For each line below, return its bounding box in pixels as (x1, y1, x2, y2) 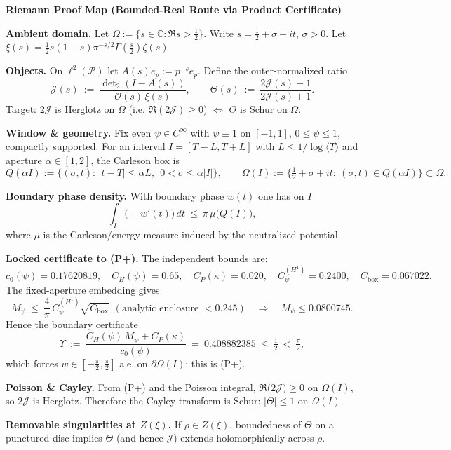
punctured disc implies (6, 430, 102, 445)
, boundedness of (229, 416, 302, 431)
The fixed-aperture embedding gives (6, 282, 160, 297)
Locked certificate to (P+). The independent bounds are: (6, 250, 268, 265)
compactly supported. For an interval (6, 139, 166, 154)
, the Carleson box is (90, 152, 180, 167)
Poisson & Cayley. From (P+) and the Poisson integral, (6, 379, 256, 394)
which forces (6, 355, 58, 370)
